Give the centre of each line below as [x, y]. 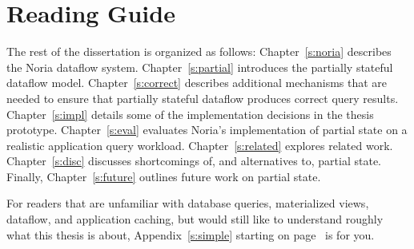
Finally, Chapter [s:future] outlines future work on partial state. [164, 176]
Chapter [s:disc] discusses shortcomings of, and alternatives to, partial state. [194, 161]
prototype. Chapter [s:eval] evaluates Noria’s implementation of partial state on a [207, 130]
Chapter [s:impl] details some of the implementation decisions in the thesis [190, 114]
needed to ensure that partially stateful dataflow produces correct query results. [203, 98]
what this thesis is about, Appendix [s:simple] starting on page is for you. [191, 234]
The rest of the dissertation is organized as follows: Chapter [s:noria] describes [199, 51]
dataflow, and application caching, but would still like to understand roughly [195, 219]
